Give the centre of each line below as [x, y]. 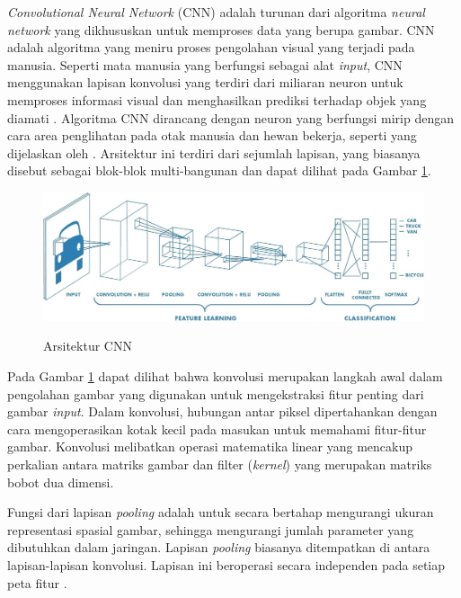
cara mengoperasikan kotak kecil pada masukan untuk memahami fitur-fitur [217, 428]
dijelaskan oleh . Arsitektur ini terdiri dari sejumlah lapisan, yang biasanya [214, 152]
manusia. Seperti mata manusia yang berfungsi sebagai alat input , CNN [205, 64]
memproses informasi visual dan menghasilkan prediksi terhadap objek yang [217, 99]
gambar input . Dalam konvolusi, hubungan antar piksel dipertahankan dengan [222, 411]
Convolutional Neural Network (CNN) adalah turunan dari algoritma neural [216, 12]
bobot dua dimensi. [61, 482]
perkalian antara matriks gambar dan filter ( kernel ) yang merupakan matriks [220, 464]
